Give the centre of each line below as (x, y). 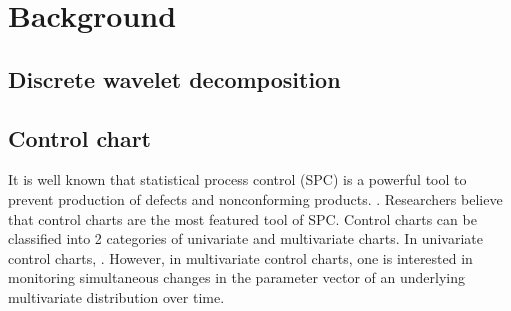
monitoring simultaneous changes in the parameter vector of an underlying (237, 277)
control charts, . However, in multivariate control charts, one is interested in (240, 257)
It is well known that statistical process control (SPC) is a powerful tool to (237, 179)
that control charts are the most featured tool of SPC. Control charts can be (242, 218)
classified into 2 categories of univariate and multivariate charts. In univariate (245, 238)
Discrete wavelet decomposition (174, 78)
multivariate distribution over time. (116, 296)
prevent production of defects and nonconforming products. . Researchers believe (255, 198)
